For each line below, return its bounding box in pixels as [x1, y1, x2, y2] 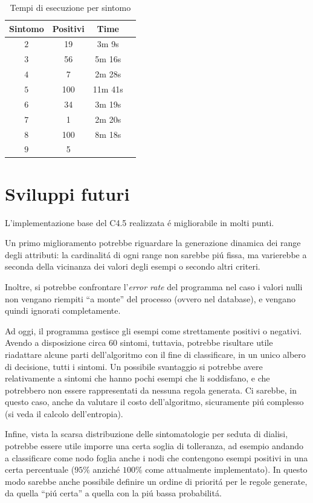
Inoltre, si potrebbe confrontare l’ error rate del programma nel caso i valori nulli [5, 280, 303, 293]
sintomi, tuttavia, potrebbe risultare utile [120, 336, 273, 349]
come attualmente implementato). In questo [145, 463, 308, 476]
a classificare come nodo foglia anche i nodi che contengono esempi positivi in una [5, 451, 308, 464]
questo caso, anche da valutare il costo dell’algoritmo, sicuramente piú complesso [5, 395, 304, 408]
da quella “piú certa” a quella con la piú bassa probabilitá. [5, 487, 222, 499]
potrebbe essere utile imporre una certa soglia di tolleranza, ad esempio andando [5, 440, 304, 452]
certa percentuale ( [5, 463, 75, 476]
